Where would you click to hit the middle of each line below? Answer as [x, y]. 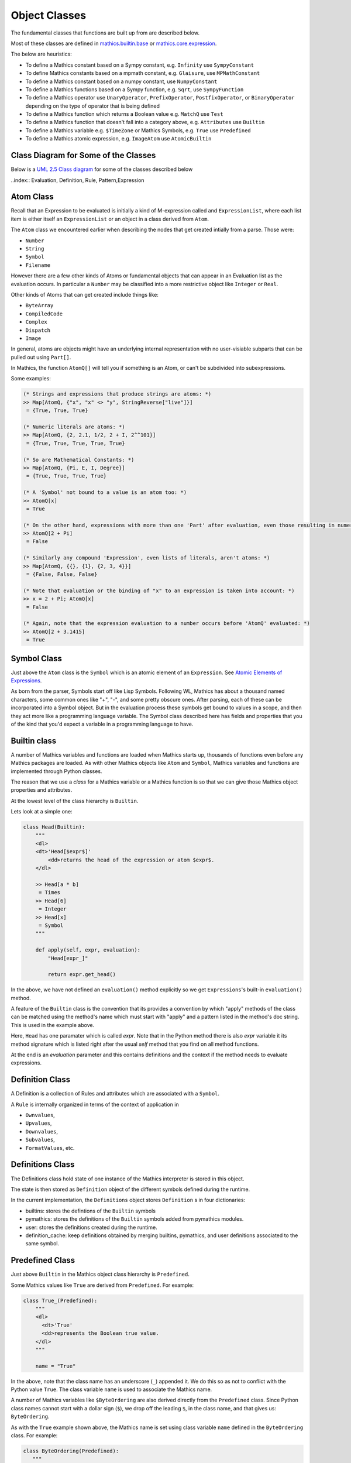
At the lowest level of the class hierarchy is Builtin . [75, 801]
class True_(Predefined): [60, 1300]
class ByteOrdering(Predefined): [71, 1451]
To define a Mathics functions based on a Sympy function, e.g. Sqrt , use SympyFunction [135, 89]
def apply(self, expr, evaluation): [88, 950]
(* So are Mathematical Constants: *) [79, 460]
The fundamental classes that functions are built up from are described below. [105, 33]
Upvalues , [39, 1123]
